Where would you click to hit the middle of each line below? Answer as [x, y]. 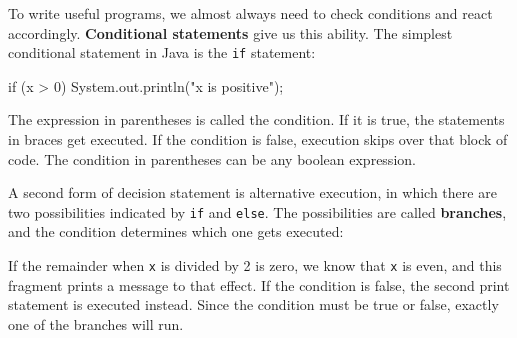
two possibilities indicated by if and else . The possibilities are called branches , [257, 211]
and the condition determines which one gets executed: [176, 231]
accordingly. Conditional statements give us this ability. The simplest [230, 32]
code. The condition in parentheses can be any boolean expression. [212, 158]
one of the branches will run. [96, 323]
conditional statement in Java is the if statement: [162, 52]
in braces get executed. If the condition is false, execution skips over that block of [258, 139]
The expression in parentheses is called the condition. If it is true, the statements [256, 119]
